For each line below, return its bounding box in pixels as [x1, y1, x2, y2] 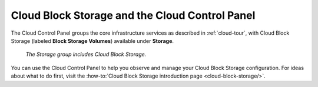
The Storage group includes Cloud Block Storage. [25, 51, 147, 58]
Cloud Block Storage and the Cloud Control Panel [11, 9, 256, 22]
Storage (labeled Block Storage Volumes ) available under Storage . [11, 37, 174, 44]
